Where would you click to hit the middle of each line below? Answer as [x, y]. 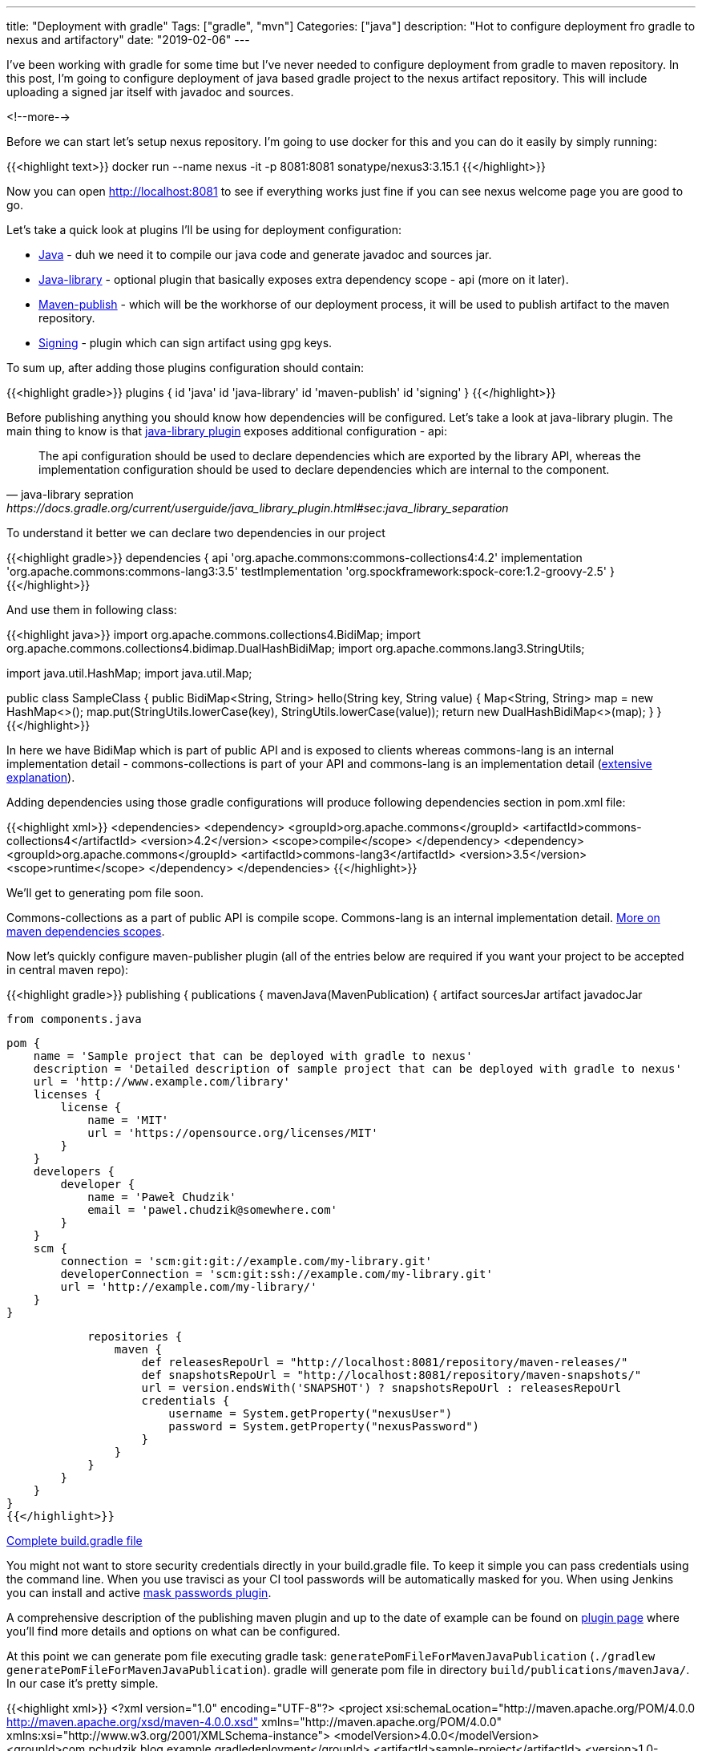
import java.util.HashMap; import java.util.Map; [129, 673]
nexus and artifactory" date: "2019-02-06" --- [128, 40]
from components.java [74, 1019]
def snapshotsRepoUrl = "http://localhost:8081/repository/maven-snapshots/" [391, 1375]
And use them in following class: [92, 610]
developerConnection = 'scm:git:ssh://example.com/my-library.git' [276, 1274]
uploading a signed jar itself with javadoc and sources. [150, 92]
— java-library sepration [70, 494]
